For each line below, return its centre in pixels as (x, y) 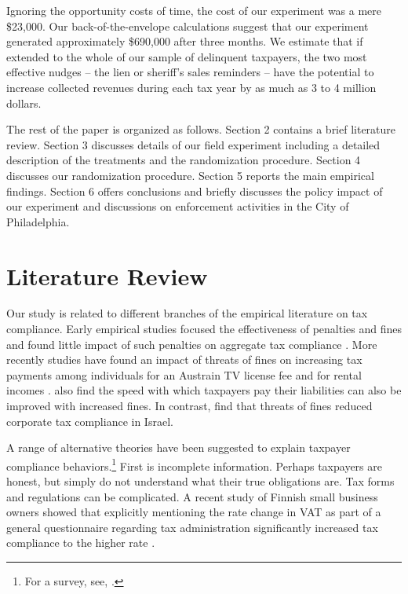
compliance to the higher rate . (81, 543)
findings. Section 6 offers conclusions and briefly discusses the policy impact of (195, 191)
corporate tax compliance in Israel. (90, 421)
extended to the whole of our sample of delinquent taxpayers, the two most (187, 56)
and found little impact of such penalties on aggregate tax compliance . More (192, 344)
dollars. (24, 103)
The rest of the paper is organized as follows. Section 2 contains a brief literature (201, 129)
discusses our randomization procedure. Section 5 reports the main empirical (190, 175)
